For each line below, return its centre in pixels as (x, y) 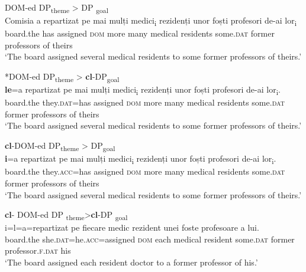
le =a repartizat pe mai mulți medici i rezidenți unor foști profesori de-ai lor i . (143, 90)
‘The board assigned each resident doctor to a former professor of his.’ (131, 262)
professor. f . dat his (38, 250)
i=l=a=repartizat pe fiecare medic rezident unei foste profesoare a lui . (132, 227)
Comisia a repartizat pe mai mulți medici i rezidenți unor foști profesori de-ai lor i (151, 21)
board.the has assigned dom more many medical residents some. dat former (140, 33)
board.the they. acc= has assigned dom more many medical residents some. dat (145, 171)
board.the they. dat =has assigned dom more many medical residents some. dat (145, 102)
